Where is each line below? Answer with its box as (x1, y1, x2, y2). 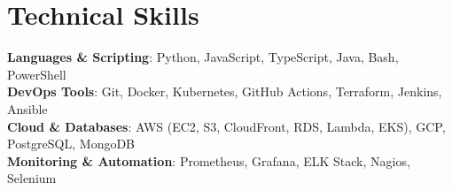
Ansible (7, 99, 48, 118)
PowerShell (7, 65, 66, 83)
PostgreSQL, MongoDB (7, 134, 136, 153)
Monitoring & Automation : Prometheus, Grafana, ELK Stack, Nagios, (7, 151, 410, 170)
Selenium (7, 169, 57, 187)
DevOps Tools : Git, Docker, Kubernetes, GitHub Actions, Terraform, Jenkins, (7, 82, 442, 101)
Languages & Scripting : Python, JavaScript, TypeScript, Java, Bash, (7, 48, 399, 66)
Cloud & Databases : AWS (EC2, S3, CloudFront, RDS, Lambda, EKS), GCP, (7, 117, 446, 135)
